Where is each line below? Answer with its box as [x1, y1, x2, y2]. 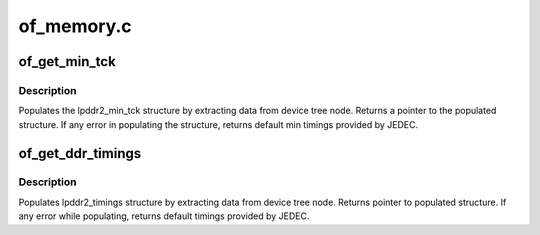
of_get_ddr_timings [18, 145, 142, 162]
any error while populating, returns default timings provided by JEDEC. [18, 210, 310, 222]
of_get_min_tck [18, 53, 117, 70]
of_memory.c [18, 15, 132, 37]
